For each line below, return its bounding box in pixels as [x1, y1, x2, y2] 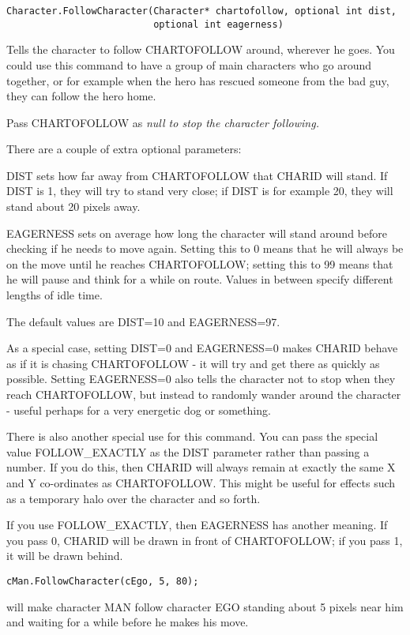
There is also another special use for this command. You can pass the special [6, 428, 378, 445]
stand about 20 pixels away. [6, 198, 141, 215]
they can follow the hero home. [6, 88, 156, 104]
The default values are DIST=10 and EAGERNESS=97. [6, 313, 280, 329]
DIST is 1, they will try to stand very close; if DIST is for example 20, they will [6, 182, 393, 199]
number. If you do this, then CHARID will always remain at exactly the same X [6, 459, 396, 475]
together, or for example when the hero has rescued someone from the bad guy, [6, 72, 389, 88]
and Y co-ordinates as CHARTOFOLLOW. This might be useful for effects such [6, 474, 396, 490]
